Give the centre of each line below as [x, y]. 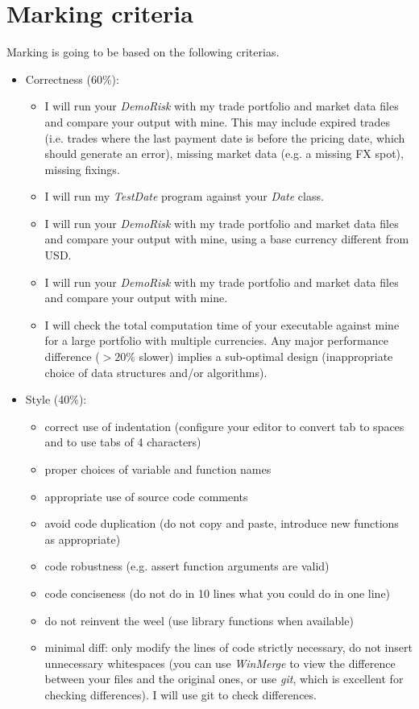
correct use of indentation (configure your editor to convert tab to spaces [224, 426]
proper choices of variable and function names [158, 469]
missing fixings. [82, 169]
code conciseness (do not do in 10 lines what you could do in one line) [218, 593]
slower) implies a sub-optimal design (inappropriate [266, 357]
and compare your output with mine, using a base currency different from [227, 239]
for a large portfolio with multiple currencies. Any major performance [216, 340]
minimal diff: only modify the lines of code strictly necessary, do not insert [228, 647]
